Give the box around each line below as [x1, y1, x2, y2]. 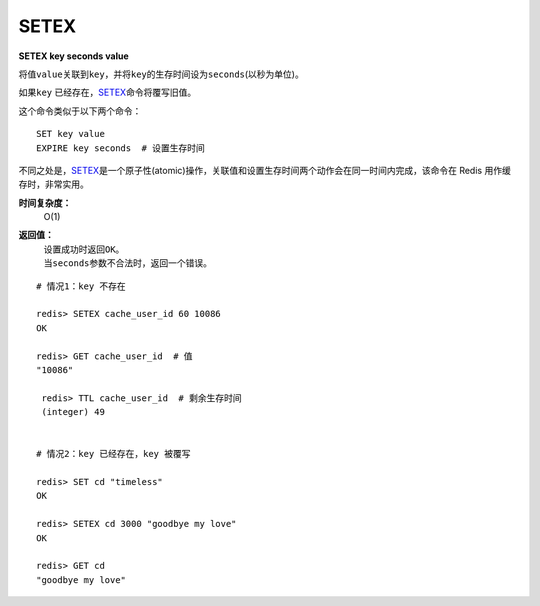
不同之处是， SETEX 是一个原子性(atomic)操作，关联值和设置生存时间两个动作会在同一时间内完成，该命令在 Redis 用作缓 [18, 164, 512, 176]
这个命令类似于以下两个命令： [18, 105, 142, 117]
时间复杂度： [18, 196, 72, 209]
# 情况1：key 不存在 [36, 280, 127, 292]
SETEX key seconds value [18, 50, 129, 62]
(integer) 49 [41, 406, 105, 418]
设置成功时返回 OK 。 [43, 243, 125, 255]
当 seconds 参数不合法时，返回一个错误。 [43, 257, 213, 269]
